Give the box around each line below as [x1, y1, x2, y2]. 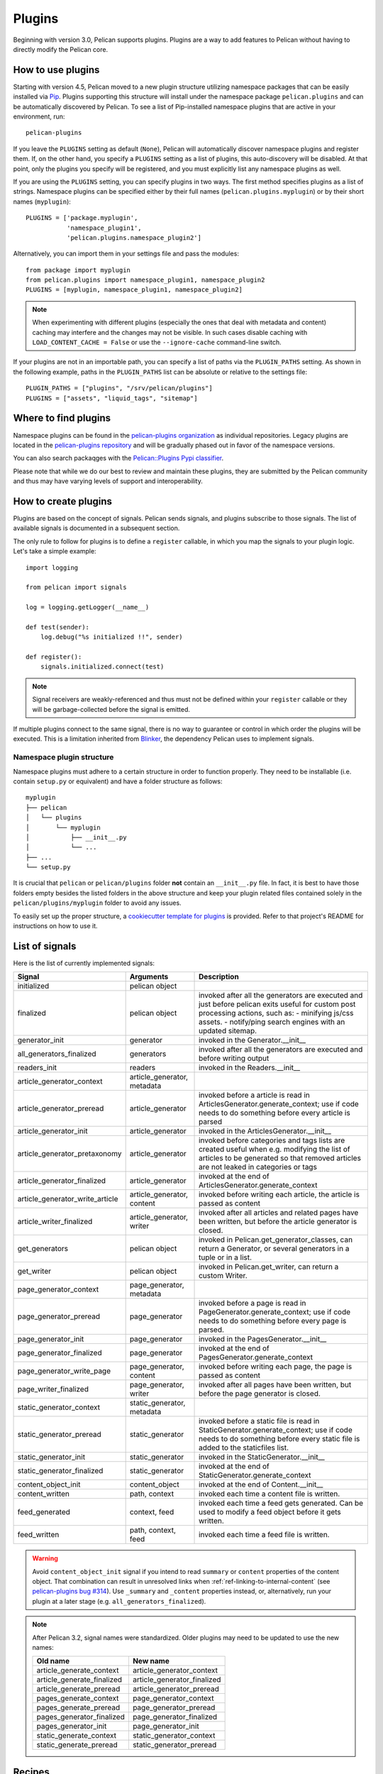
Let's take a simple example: [13, 547, 96, 556]
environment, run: [13, 112, 65, 121]
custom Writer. [199, 1271, 248, 1281]
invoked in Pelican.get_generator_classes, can [199, 1235, 353, 1245]
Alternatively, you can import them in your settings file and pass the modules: [13, 249, 239, 258]
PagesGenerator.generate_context [199, 1352, 313, 1362]
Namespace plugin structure [13, 752, 114, 762]
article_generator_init [17, 1126, 88, 1136]
